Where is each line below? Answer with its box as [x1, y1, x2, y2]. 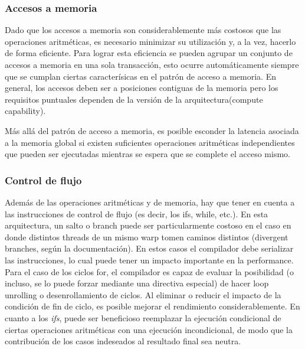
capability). [5, 105, 46, 117]
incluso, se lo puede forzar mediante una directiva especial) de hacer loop [5, 277, 269, 289]
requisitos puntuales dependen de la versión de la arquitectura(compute [5, 93, 263, 105]
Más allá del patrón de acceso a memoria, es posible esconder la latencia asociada [5, 124, 299, 136]
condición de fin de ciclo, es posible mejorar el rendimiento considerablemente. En [5, 300, 300, 312]
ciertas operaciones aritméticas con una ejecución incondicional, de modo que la [5, 323, 293, 335]
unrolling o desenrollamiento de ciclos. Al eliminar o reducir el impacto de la [5, 288, 281, 301]
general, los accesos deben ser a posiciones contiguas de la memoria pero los [5, 81, 278, 94]
